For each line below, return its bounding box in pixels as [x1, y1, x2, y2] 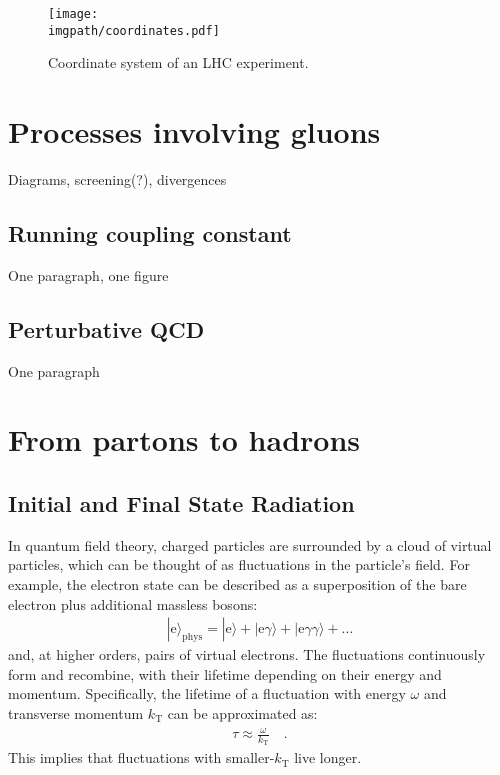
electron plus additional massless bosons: [8, 593, 258, 614]
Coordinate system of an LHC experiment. [48, 52, 309, 73]
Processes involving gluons [8, 111, 381, 152]
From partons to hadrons [8, 419, 361, 460]
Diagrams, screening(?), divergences [8, 169, 227, 190]
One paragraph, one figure [8, 264, 169, 285]
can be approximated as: [167, 702, 318, 723]
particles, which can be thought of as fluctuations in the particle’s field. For [8, 554, 470, 575]
